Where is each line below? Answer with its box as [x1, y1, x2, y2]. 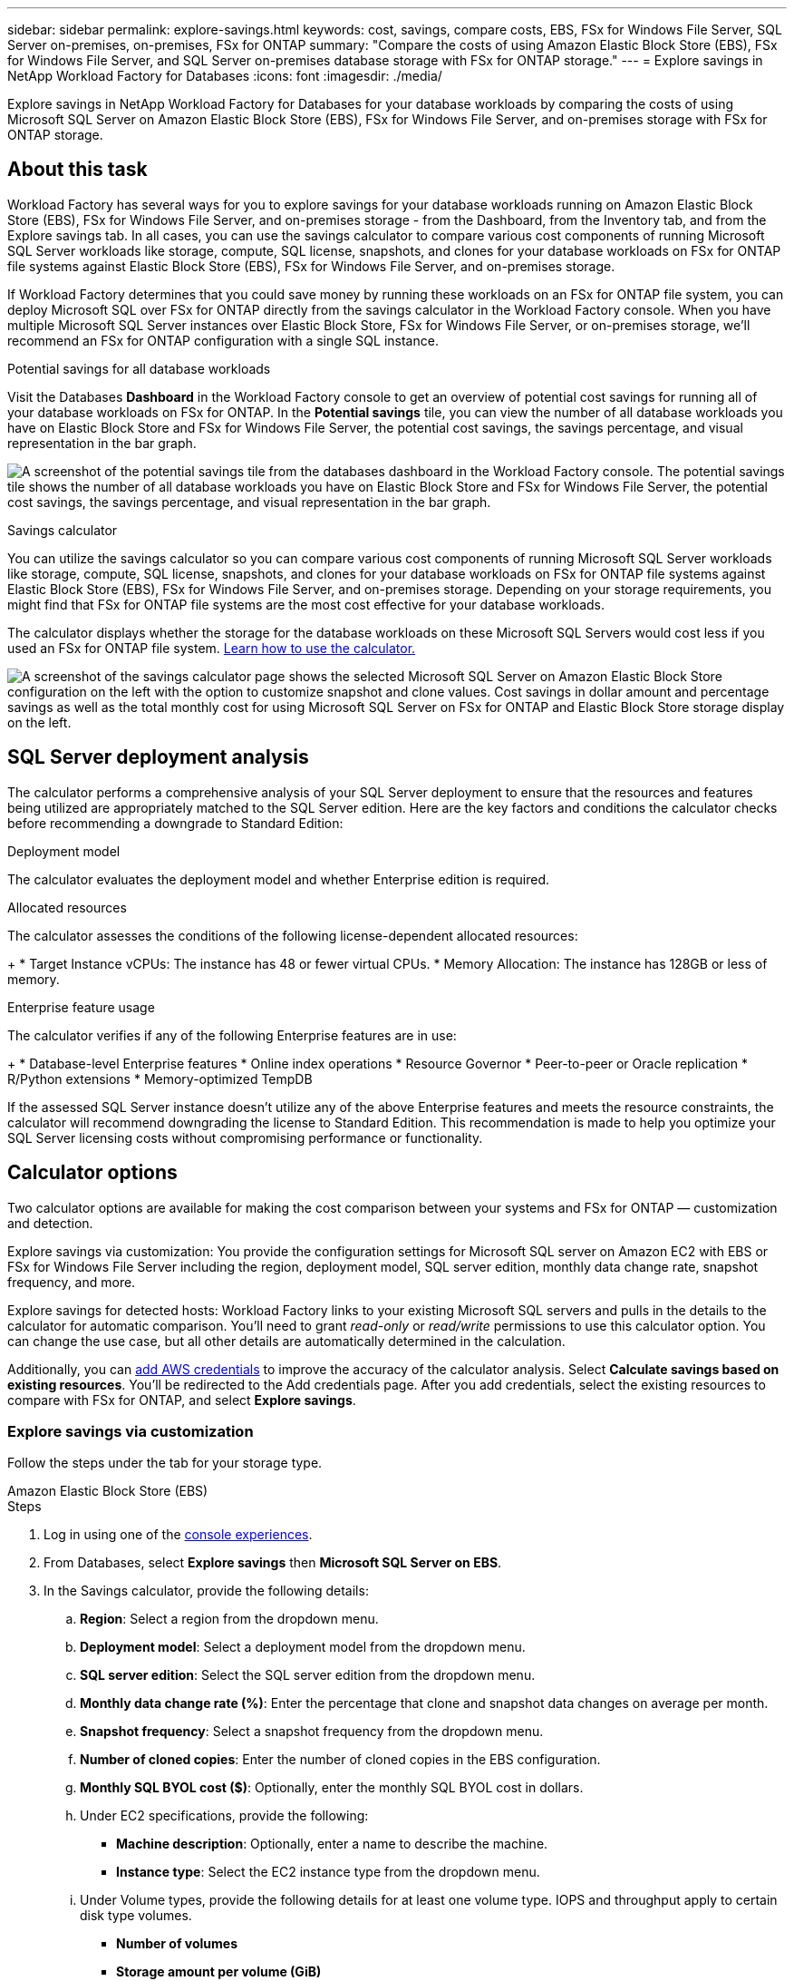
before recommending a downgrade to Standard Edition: [7, 815, 344, 831]
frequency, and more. [7, 1273, 136, 1290]
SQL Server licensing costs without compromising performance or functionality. [7, 1129, 483, 1146]
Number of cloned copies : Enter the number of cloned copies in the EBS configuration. [80, 1752, 601, 1768]
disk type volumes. [80, 1908, 192, 1924]
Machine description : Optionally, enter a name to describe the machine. [116, 1836, 548, 1852]
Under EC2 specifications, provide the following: [80, 1808, 369, 1824]
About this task [7, 158, 148, 181]
